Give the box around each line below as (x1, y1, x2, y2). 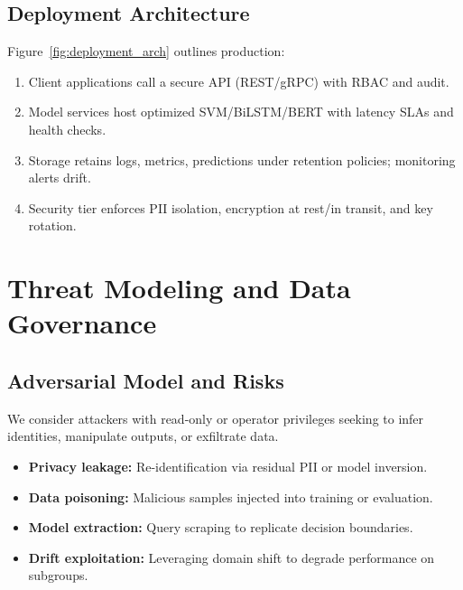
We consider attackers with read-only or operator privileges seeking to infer (7, 408, 424, 427)
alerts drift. (28, 168, 91, 187)
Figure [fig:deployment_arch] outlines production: (7, 42, 285, 61)
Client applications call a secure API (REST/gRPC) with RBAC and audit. (28, 71, 449, 90)
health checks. (28, 119, 106, 138)
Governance (7, 304, 157, 342)
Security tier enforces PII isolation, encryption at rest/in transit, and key (28, 198, 433, 217)
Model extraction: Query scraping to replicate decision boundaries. (28, 518, 413, 537)
